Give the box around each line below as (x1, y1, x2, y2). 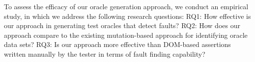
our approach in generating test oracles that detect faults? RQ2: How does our (4, 20, 240, 31)
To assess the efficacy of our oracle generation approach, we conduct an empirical (4, 1, 249, 11)
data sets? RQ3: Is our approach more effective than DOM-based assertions (4, 39, 231, 49)
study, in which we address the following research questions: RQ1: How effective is (4, 11, 251, 21)
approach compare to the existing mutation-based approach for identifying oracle (4, 30, 248, 40)
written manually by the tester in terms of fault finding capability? (4, 48, 205, 59)
